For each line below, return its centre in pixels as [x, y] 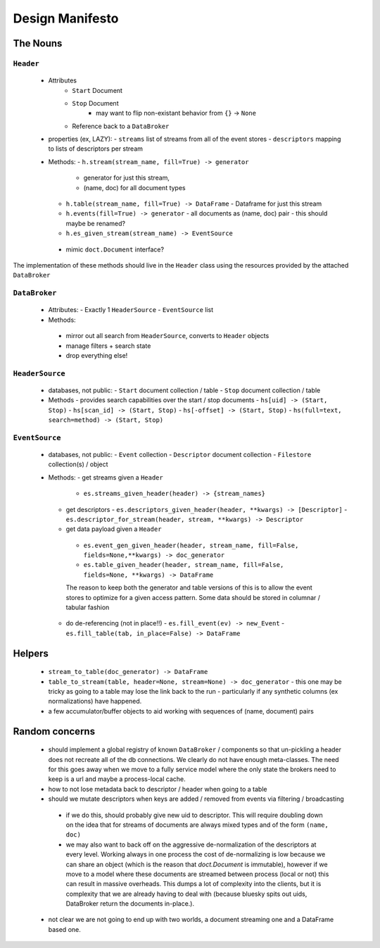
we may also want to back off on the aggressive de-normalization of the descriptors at [191, 844]
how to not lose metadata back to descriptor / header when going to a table [158, 789]
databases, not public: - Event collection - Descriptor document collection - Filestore [180, 454]
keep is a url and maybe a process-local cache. [117, 779]
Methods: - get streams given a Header [106, 477]
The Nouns [38, 43]
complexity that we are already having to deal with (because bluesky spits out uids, [186, 894]
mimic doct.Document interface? [115, 249]
